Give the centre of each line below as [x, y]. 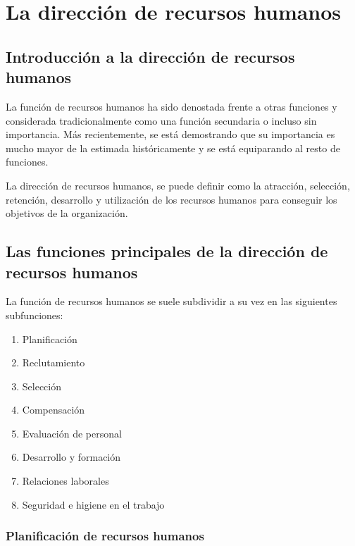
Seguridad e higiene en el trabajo [93, 504]
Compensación [54, 410]
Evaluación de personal [72, 433]
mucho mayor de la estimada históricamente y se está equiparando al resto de [173, 148]
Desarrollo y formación [71, 457]
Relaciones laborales [66, 481]
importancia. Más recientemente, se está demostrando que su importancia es [170, 134]
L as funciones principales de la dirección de [167, 251]
